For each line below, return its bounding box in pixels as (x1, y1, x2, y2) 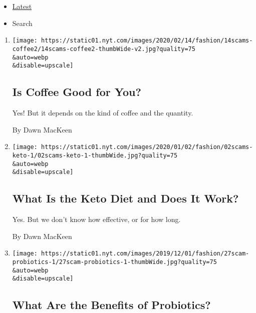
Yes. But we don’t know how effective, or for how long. (12, 214, 181, 224)
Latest (12, 1, 32, 11)
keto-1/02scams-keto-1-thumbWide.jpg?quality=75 (12, 151, 178, 159)
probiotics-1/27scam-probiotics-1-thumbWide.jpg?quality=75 (12, 258, 217, 265)
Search (12, 17, 33, 28)
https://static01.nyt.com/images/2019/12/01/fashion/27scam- (41, 250, 249, 257)
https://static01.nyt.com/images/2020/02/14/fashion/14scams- (41, 37, 253, 44)
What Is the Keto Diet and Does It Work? (12, 190, 239, 206)
